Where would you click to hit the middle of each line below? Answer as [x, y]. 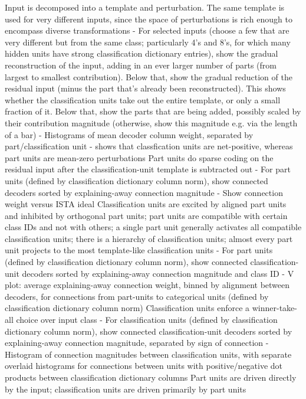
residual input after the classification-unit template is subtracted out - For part [148, 169]
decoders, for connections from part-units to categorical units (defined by [137, 296]
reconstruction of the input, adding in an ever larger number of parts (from [141, 65]
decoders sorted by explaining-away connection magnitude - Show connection [144, 192]
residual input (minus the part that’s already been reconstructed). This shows [145, 88]
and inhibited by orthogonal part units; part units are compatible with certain [146, 215]
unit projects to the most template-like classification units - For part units [139, 250]
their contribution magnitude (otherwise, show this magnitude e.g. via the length [151, 122]
